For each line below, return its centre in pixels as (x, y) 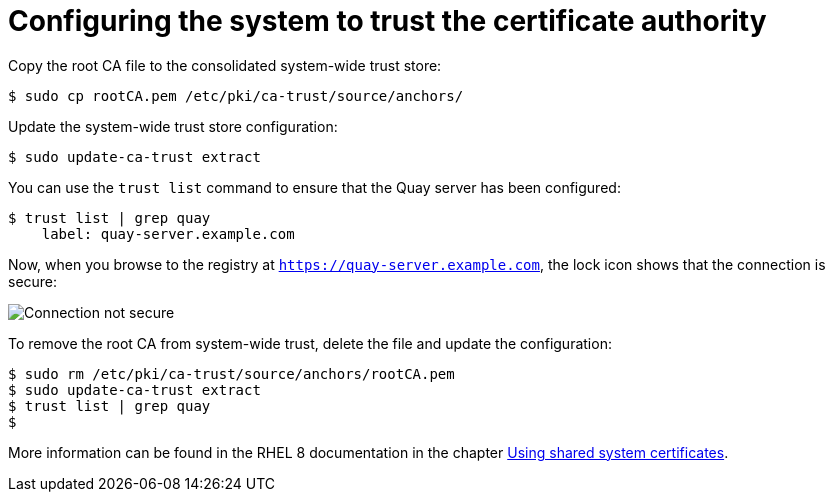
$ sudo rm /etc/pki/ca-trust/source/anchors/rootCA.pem (231, 373)
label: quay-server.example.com (168, 233)
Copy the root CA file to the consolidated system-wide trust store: (225, 65)
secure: (33, 281)
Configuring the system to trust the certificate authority (387, 21)
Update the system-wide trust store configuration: (173, 126)
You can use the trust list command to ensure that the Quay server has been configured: (314, 187)
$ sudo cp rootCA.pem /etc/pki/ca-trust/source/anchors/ (236, 95)
